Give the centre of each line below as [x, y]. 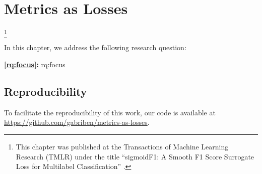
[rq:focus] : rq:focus [35, 64]
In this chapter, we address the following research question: [95, 47]
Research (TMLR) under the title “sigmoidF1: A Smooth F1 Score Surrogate [135, 156]
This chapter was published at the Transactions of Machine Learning [122, 147]
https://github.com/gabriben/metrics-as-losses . [77, 122]
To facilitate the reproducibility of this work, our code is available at [110, 112]
